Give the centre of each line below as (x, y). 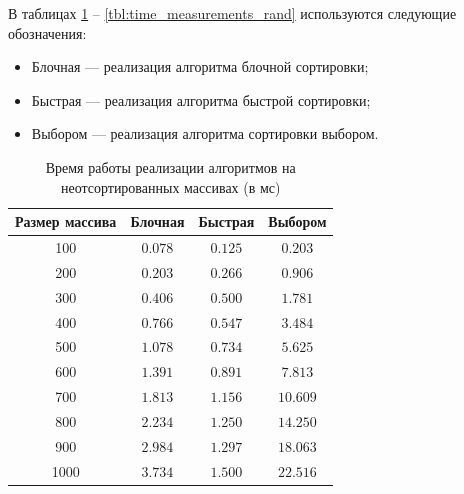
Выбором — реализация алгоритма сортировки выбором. (205, 133)
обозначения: (47, 32)
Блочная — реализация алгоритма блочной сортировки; (200, 66)
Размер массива (66, 221)
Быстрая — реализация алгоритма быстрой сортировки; (201, 99)
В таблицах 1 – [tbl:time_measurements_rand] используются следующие (232, 13)
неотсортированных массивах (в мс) (170, 186)
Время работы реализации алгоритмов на (170, 166)
